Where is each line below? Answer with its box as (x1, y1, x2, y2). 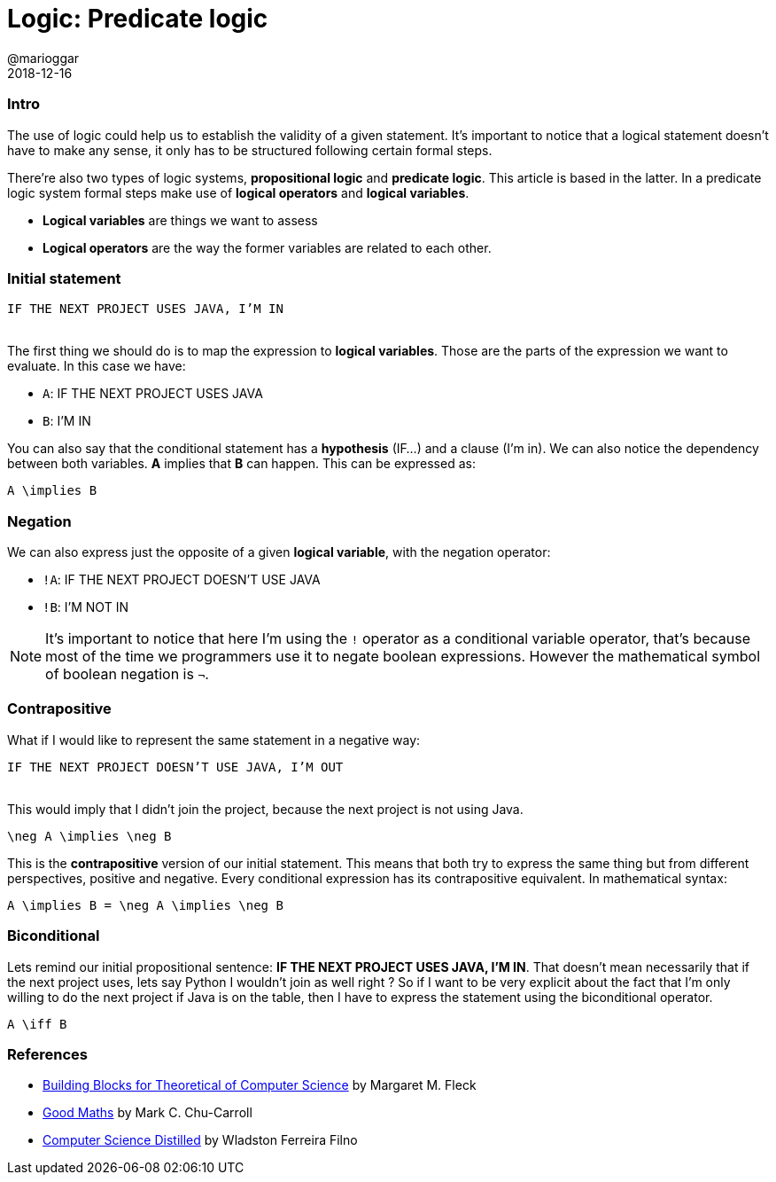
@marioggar (7, 50, 80, 66)
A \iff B (7, 1016, 67, 1031)
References (7, 1045, 88, 1063)
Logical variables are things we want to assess (43, 212, 318, 228)
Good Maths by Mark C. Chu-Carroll (43, 1105, 252, 1121)
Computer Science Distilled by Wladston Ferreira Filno (43, 1132, 358, 1148)
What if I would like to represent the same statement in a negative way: (7, 732, 421, 748)
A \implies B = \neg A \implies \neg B (7, 897, 283, 912)
